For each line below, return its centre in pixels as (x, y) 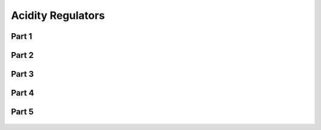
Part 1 (22, 36)
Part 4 (23, 93)
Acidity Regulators (58, 15)
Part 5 (22, 112)
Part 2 (22, 55)
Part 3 (22, 74)
